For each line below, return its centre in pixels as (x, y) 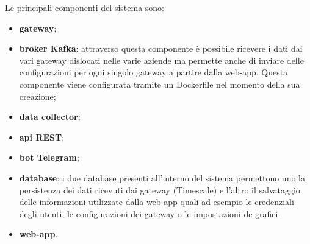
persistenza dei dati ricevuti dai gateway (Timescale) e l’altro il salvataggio (160, 190)
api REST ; (42, 137)
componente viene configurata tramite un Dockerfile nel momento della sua (160, 84)
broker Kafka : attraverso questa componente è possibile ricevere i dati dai (161, 48)
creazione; (38, 96)
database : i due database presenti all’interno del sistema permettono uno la (162, 177)
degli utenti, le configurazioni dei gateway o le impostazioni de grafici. (150, 213)
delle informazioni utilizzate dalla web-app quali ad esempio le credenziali (157, 202)
